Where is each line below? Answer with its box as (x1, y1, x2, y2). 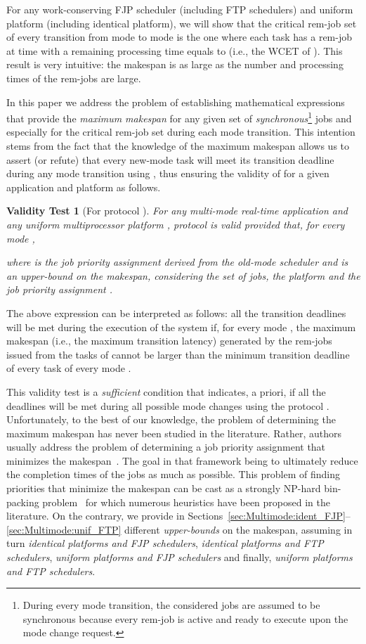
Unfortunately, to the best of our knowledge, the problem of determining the (6, 412, 336, 427)
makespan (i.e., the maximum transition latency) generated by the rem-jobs (6, 333, 332, 348)
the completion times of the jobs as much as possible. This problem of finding (6, 467, 341, 482)
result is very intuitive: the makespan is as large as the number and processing (6, 57, 344, 72)
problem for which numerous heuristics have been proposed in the (42, 494, 330, 509)
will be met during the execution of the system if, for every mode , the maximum (6, 319, 356, 334)
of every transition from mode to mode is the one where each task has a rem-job (6, 30, 353, 44)
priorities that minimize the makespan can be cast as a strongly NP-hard (6, 481, 321, 496)
